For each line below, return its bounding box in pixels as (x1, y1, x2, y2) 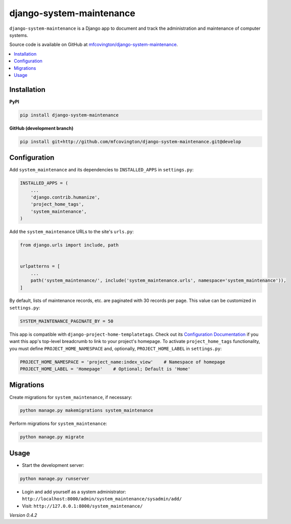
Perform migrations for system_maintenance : (9, 420, 107, 427)
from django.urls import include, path (20, 242, 119, 248)
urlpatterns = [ (20, 264, 61, 269)
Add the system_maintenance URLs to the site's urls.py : (9, 229, 134, 235)
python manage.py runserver (20, 475, 89, 482)
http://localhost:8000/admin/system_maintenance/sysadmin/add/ (22, 496, 182, 502)
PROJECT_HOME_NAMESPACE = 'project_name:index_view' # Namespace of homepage (20, 359, 225, 365)
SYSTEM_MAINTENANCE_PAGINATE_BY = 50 (20, 318, 114, 324)
